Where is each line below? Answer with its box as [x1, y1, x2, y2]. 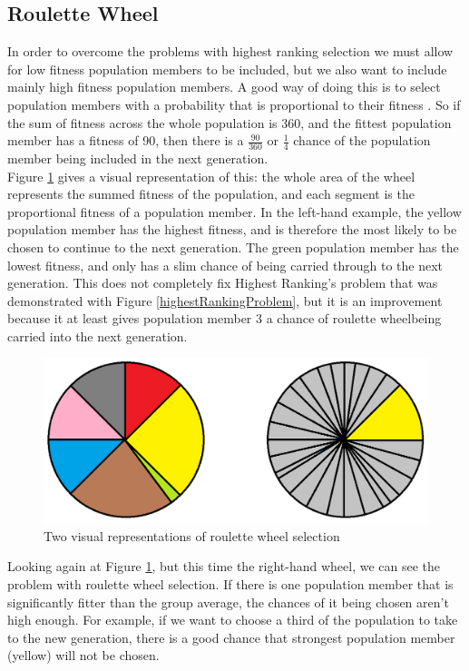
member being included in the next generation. [7, 149, 269, 167]
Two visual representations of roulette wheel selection [44, 526, 340, 545]
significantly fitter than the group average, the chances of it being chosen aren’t [7, 592, 449, 611]
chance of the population [293, 131, 431, 150]
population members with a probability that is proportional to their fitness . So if [7, 94, 461, 113]
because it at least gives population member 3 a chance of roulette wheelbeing [7, 309, 442, 328]
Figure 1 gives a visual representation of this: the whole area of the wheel [7, 166, 415, 185]
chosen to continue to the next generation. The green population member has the [7, 237, 459, 256]
